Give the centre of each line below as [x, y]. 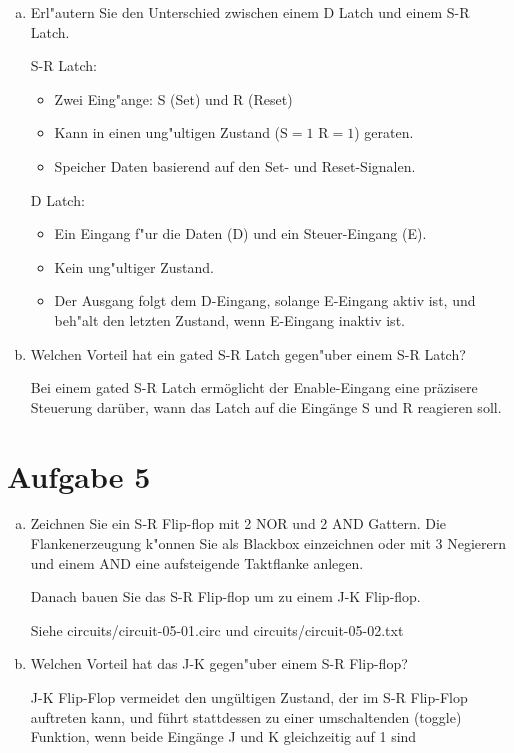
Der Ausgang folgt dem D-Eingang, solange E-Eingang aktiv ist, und [265, 300]
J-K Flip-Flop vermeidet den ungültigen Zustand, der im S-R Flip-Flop [249, 697]
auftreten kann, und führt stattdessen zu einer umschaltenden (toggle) [246, 716]
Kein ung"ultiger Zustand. [134, 266]
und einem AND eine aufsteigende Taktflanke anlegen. [197, 562]
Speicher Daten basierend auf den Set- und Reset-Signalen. [235, 165]
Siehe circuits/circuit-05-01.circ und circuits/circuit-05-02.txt [217, 629]
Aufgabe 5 [79, 475]
